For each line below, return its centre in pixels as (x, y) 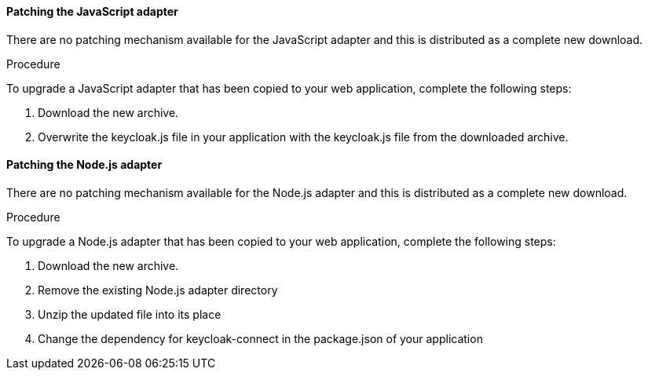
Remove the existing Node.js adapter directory (158, 290)
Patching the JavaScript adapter (92, 11)
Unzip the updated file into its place (130, 314)
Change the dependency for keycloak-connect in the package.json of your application (260, 338)
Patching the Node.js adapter (84, 165)
